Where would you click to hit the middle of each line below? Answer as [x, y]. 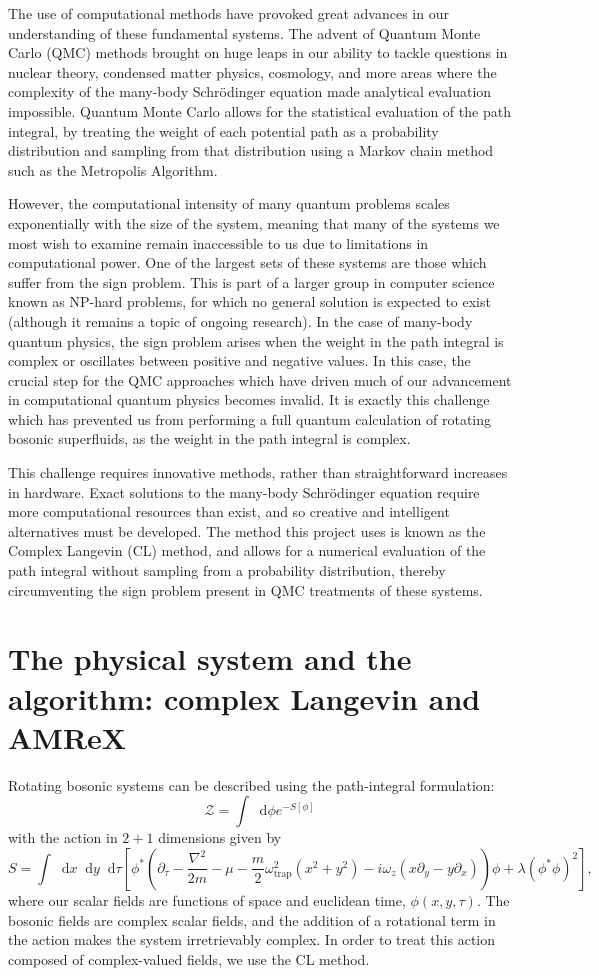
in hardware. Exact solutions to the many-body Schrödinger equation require [244, 491]
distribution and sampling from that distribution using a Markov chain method [251, 150]
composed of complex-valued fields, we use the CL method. [189, 958]
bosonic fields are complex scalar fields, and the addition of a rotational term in [252, 919]
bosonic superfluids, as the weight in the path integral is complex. [209, 438]
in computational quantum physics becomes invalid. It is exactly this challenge [249, 399]
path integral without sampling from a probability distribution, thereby [227, 570]
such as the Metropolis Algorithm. [113, 169]
